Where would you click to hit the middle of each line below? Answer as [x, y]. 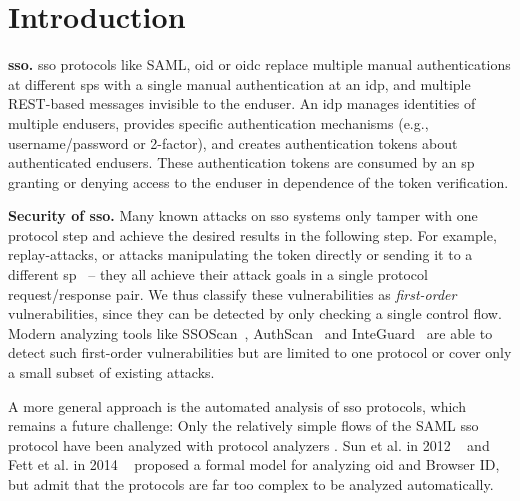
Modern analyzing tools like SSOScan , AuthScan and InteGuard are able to [250, 332]
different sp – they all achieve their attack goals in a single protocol [218, 274]
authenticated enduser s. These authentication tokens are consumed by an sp [241, 162]
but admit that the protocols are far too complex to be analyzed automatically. [251, 484]
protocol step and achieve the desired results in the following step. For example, [252, 234]
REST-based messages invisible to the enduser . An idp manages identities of [242, 103]
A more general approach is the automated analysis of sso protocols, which [237, 405]
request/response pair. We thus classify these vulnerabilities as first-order [232, 293]
